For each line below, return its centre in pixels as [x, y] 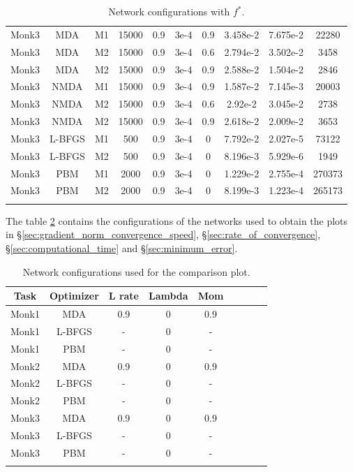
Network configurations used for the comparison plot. [136, 271]
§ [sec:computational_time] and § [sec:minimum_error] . [122, 248]
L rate [123, 296]
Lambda [168, 296]
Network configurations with [169, 11]
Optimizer [74, 296]
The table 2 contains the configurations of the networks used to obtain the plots [177, 220]
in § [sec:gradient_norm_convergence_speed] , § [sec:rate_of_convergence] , [163, 234]
